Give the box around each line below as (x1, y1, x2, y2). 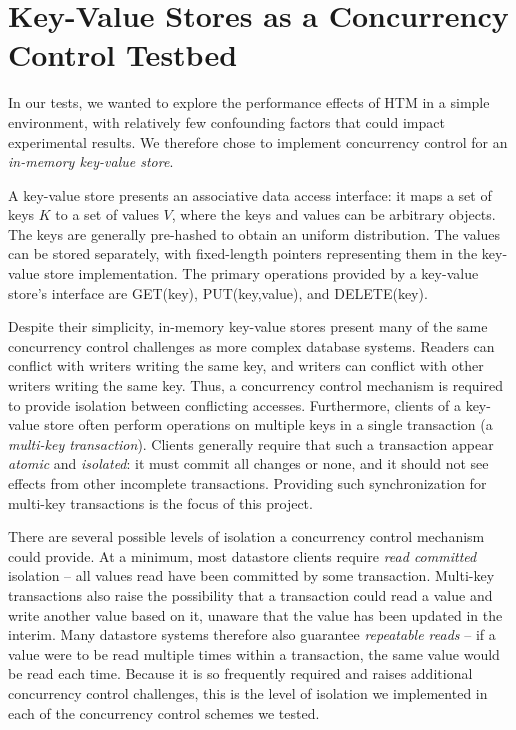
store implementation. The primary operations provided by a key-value (44, 263, 479, 284)
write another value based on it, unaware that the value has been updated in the (8, 604, 503, 625)
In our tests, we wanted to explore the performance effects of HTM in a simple (8, 92, 490, 113)
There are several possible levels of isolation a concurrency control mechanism (8, 526, 485, 547)
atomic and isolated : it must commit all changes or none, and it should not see (8, 453, 489, 474)
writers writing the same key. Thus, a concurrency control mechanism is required (8, 375, 503, 396)
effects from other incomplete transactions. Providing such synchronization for (8, 473, 487, 493)
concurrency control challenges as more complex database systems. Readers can (8, 335, 495, 356)
